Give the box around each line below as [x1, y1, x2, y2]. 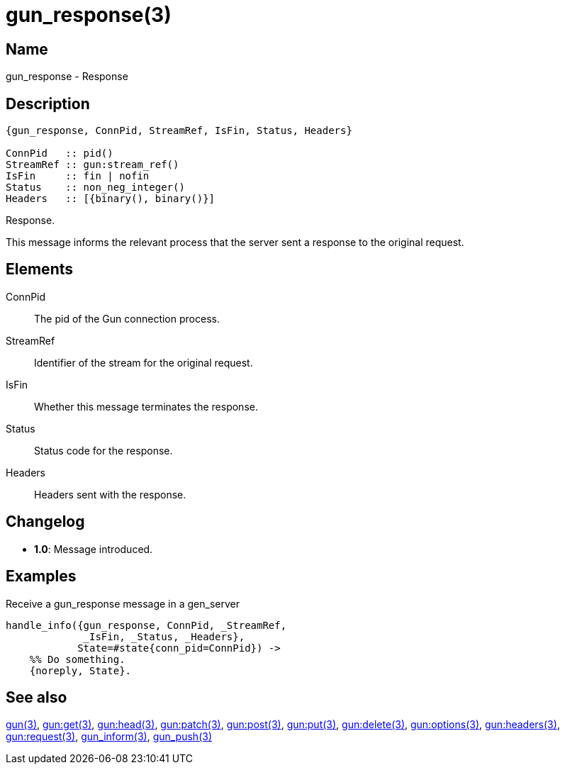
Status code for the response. [34, 444, 173, 457]
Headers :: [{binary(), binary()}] [6, 193, 216, 205]
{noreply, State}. [29, 664, 132, 676]
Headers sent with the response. [34, 488, 186, 501]
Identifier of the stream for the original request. [34, 356, 253, 369]
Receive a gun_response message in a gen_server [6, 597, 240, 610]
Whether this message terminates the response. [34, 400, 258, 413]
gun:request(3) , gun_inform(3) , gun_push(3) [6, 730, 212, 743]
